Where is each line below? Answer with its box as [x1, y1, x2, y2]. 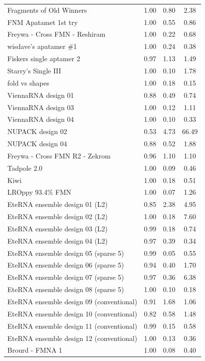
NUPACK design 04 [7, 138, 67, 149]
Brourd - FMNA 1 [7, 345, 63, 355]
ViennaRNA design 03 [7, 102, 74, 112]
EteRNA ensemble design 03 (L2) [7, 223, 108, 233]
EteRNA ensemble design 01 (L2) [7, 199, 108, 209]
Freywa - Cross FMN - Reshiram [7, 29, 106, 39]
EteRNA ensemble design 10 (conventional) [7, 308, 137, 318]
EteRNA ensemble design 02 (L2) [7, 211, 108, 222]
